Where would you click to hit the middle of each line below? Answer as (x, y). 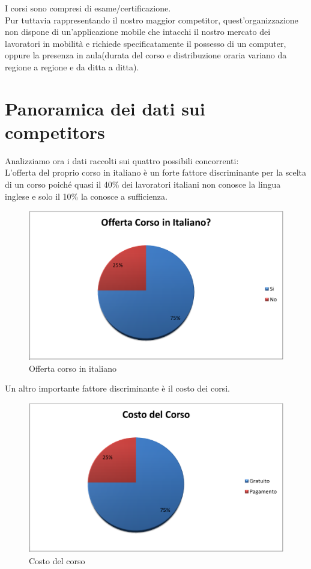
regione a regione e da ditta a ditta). (72, 66)
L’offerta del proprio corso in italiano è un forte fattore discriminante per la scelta (156, 172)
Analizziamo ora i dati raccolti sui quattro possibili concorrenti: (122, 160)
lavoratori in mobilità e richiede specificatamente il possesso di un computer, (146, 43)
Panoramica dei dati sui (105, 108)
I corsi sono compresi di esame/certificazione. (88, 8)
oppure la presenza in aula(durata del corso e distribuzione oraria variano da (146, 55)
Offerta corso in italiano (73, 368)
